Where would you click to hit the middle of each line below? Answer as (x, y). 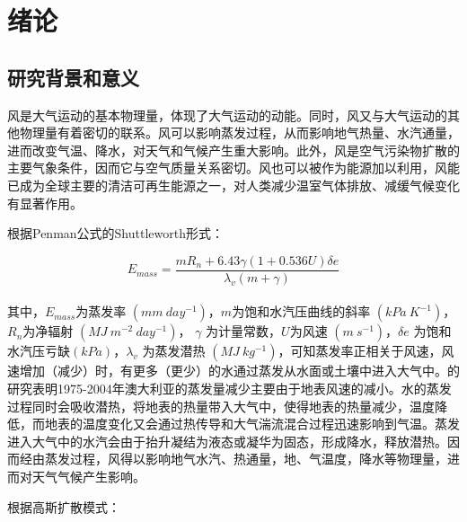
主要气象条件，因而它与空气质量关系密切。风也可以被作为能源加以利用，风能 (233, 168)
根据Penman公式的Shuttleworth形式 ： (115, 233)
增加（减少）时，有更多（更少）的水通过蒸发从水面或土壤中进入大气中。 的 (239, 371)
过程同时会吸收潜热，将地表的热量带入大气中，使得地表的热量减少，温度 (221, 406)
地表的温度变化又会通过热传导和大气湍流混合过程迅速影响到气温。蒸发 (252, 424)
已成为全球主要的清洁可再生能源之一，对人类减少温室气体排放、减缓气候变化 (233, 185)
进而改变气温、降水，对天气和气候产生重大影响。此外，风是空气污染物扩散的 (233, 150)
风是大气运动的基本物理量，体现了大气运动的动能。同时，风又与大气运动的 (227, 115)
